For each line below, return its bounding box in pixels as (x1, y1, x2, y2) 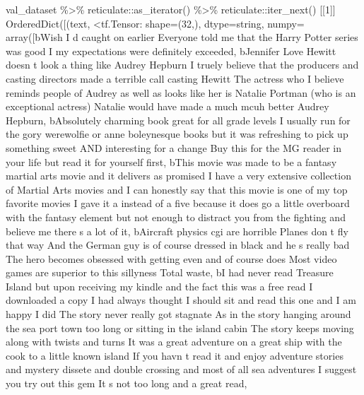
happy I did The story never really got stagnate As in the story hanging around (6, 307, 351, 322)
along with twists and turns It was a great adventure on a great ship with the (6, 334, 342, 349)
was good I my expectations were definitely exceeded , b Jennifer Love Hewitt (6, 43, 336, 58)
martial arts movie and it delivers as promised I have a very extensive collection (6, 168, 351, 183)
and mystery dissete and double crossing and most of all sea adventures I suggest (6, 362, 357, 377)
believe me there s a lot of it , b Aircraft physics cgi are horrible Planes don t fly (6, 223, 348, 238)
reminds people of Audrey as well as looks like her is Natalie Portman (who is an (6, 85, 356, 100)
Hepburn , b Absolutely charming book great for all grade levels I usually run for (6, 112, 351, 127)
